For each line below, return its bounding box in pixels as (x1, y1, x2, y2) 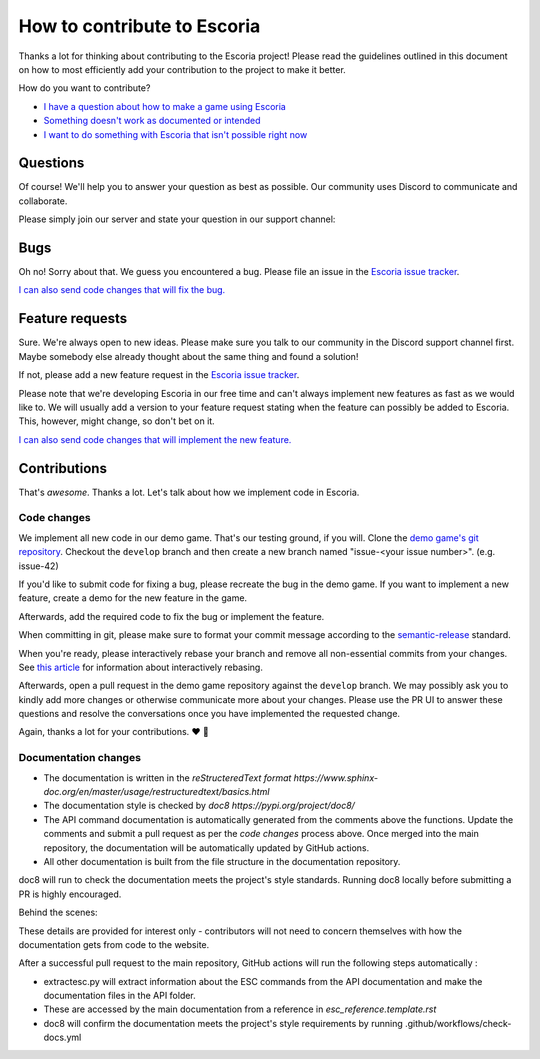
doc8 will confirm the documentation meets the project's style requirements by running (43, 1017, 404, 1029)
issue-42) (18, 560, 59, 572)
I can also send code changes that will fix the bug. (18, 284, 226, 296)
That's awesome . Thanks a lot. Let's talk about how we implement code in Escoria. (18, 486, 360, 498)
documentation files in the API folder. (43, 990, 197, 1002)
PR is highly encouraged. (18, 888, 122, 900)
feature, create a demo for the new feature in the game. (18, 592, 248, 604)
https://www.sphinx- (293, 771, 379, 784)
